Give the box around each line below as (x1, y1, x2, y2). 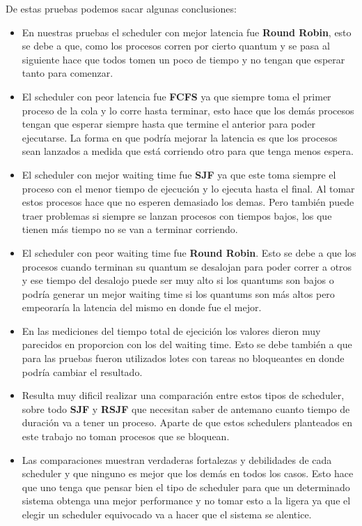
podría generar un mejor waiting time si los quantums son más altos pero (22, 286, 335, 301)
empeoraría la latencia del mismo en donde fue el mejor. (22, 300, 262, 315)
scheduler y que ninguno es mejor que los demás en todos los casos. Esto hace (22, 466, 354, 481)
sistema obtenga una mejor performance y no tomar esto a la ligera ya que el (22, 493, 351, 508)
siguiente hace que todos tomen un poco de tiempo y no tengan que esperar (22, 52, 345, 66)
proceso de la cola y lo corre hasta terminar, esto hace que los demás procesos (22, 103, 354, 117)
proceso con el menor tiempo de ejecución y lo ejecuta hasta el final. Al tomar (22, 181, 355, 195)
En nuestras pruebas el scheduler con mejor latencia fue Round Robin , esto (22, 24, 352, 39)
